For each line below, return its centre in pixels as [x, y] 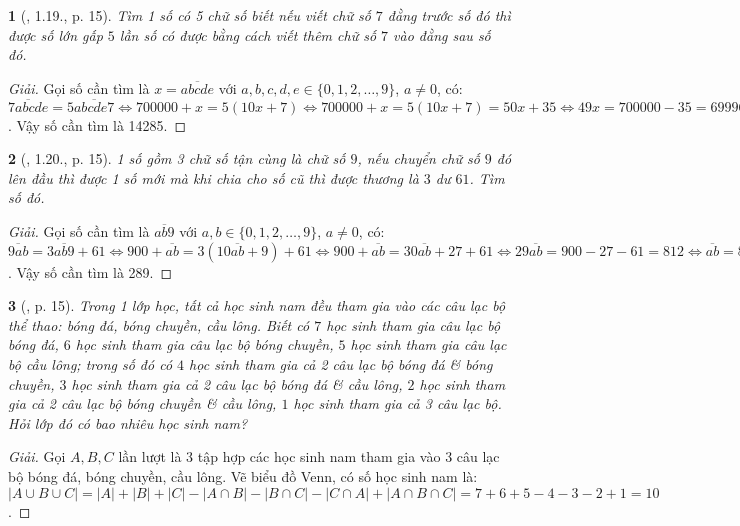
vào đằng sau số [442, 34]
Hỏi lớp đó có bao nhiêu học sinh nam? [128, 422]
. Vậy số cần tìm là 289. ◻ [90, 271]
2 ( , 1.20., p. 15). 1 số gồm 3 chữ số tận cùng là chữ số [177, 158]
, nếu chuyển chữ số [418, 158]
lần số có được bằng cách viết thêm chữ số [248, 34]
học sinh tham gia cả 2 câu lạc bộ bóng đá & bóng [341, 363]
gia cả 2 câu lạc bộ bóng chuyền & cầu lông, [142, 403]
